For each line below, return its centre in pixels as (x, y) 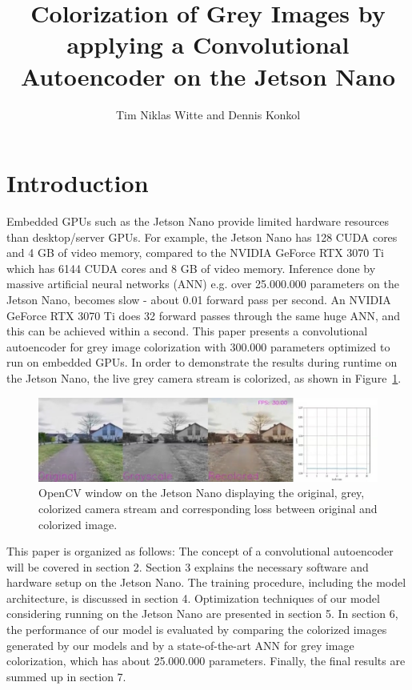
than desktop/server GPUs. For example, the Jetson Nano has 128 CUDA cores (202, 237)
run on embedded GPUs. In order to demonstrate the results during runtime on (202, 362)
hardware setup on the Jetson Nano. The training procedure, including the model (206, 582)
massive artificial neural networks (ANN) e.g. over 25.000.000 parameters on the (203, 284)
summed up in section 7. (66, 676)
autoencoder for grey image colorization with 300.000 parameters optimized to (198, 346)
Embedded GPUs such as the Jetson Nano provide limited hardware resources (198, 221)
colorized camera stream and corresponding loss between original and (208, 508)
